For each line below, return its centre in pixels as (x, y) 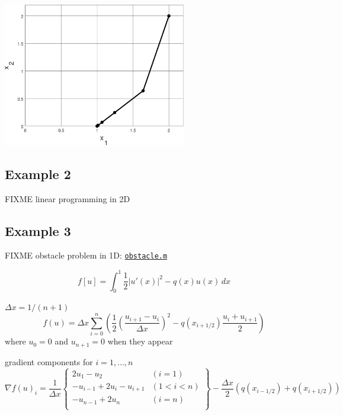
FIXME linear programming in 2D (68, 198)
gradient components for (49, 361)
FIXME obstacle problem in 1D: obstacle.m (86, 255)
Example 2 (38, 173)
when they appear (140, 341)
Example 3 (38, 230)
